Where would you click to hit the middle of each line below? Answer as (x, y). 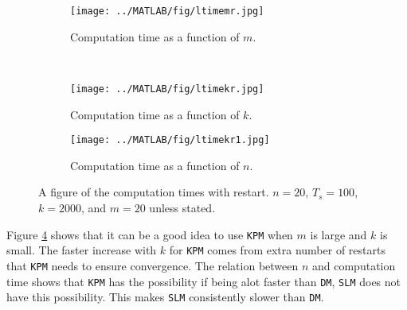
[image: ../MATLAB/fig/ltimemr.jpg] (167, 11)
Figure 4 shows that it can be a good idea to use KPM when (150, 234)
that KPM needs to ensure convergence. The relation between (153, 265)
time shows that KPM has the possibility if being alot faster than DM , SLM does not (204, 281)
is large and (339, 234)
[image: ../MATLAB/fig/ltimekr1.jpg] (170, 140)
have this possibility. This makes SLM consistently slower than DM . (165, 297)
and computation (354, 265)
